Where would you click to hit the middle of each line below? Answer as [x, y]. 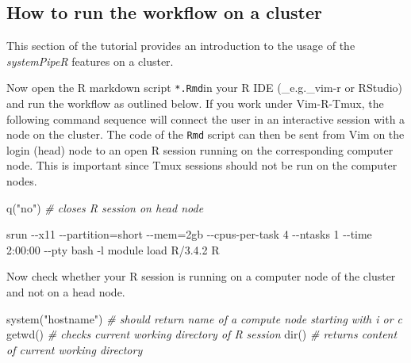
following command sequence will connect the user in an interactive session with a [206, 118]
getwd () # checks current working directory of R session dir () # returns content [202, 334]
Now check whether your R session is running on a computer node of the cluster [201, 276]
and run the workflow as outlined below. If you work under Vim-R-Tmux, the [195, 103]
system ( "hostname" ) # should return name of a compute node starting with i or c [205, 318]
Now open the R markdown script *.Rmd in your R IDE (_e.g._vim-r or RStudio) [205, 88]
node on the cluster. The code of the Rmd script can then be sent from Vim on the [205, 134]
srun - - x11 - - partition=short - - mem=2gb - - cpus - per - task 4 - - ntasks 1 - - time [189, 234]
